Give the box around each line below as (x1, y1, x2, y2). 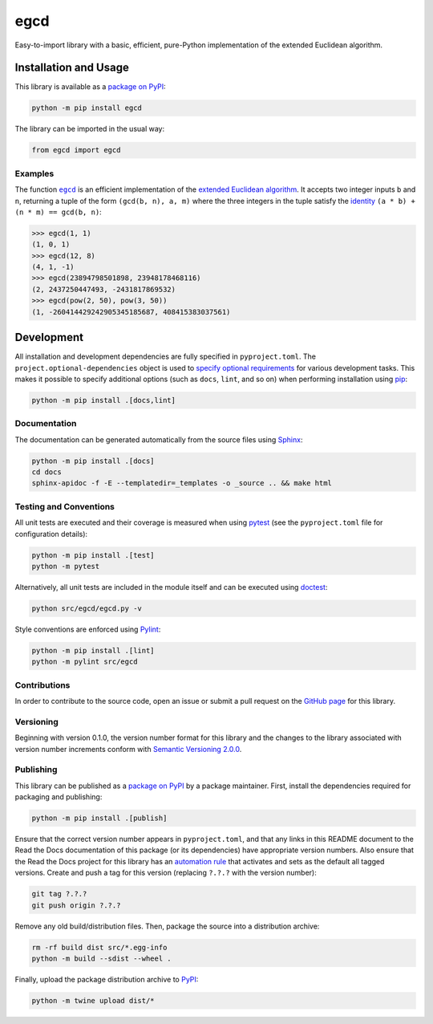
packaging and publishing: (14, 792, 103, 802)
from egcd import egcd (31, 145, 121, 155)
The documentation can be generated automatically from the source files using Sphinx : (14, 434, 303, 445)
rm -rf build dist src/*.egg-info (31, 943, 168, 952)
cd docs (31, 468, 62, 477)
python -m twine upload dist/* (31, 996, 156, 1005)
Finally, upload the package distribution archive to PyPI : (14, 974, 199, 984)
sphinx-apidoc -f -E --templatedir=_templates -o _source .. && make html (31, 478, 333, 488)
